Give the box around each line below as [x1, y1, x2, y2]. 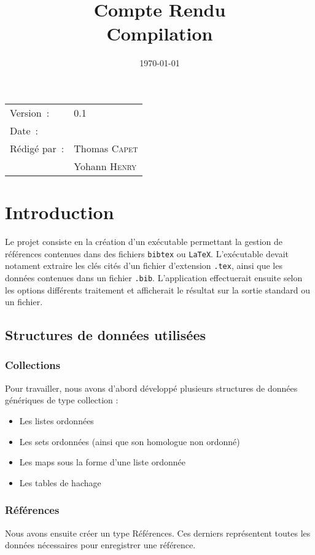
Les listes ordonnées [19, 414, 94, 427]
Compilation [106, 21, 213, 46]
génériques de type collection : [5, 394, 119, 406]
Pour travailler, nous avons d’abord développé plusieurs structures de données [5, 381, 298, 394]
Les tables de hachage [19, 476, 101, 489]
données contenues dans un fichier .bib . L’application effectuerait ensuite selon [5, 271, 303, 284]
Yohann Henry [74, 158, 137, 173]
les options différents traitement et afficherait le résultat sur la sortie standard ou [5, 283, 310, 296]
